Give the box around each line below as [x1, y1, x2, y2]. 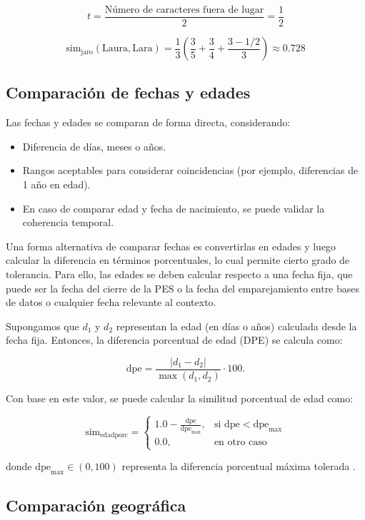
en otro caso [214, 437, 267, 448]
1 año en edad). [22, 177, 91, 192]
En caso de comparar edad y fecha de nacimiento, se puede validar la [22, 200, 325, 215]
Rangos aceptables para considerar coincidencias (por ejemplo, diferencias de [22, 163, 359, 178]
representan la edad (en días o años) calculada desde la [116, 318, 357, 333]
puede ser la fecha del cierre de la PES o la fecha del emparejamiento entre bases [6, 280, 360, 295]
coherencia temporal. [22, 215, 114, 230]
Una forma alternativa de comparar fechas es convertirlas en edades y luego [6, 238, 336, 253]
